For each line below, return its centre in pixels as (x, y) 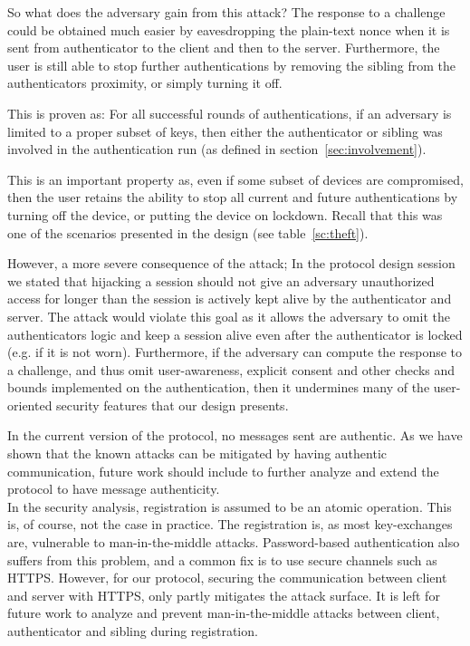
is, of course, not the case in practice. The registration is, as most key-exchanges (230, 524)
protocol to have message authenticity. (114, 489)
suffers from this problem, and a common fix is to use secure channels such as (222, 559)
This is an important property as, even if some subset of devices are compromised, (235, 179)
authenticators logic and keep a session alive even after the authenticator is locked (235, 334)
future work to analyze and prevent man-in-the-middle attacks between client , (224, 613)
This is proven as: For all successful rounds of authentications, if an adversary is (230, 113)
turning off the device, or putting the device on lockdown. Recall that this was (225, 214)
